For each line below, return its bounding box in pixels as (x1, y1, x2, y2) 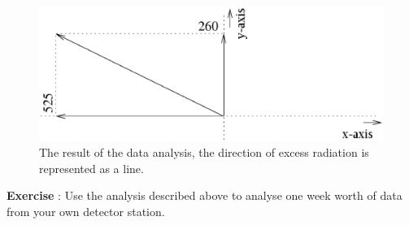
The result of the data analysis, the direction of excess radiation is (39, 144, 369, 161)
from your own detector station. (7, 203, 165, 219)
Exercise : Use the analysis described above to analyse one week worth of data (7, 187, 402, 204)
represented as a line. (39, 159, 144, 176)
